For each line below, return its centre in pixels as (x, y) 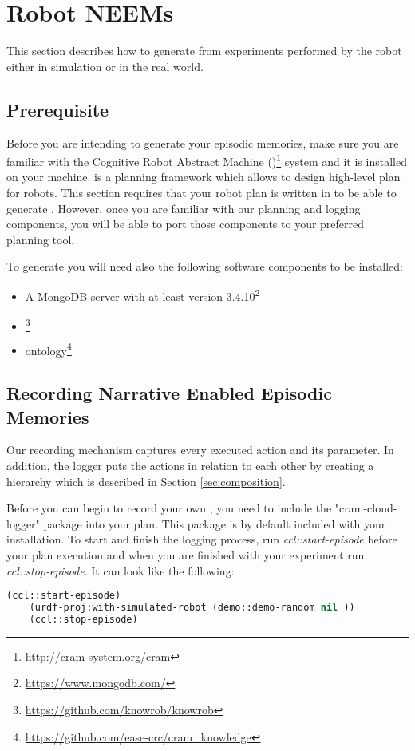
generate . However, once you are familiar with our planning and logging (184, 208)
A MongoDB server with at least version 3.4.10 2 (142, 294)
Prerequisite (58, 109)
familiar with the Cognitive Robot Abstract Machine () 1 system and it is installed (207, 160)
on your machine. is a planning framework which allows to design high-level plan (204, 177)
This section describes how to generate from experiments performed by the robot (204, 51)
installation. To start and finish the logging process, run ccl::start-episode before (202, 539)
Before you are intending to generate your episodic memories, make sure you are (203, 142)
